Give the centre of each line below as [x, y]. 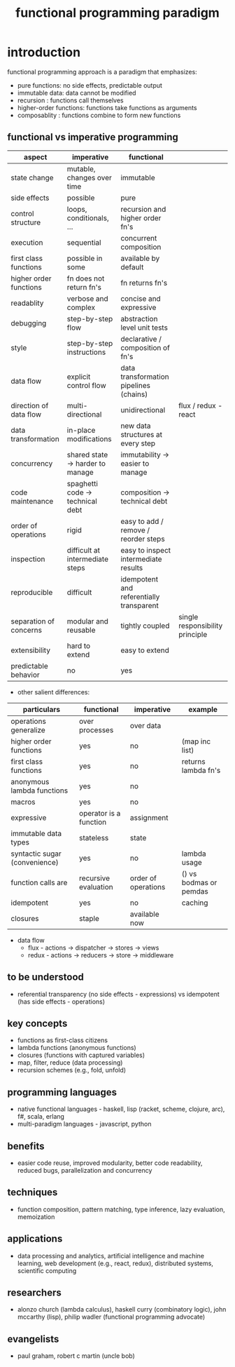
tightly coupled [145, 626]
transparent [140, 605]
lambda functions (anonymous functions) [77, 1048]
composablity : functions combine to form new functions [99, 115]
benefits [26, 1146]
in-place [81, 430]
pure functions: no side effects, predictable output [90, 85]
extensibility [31, 650]
